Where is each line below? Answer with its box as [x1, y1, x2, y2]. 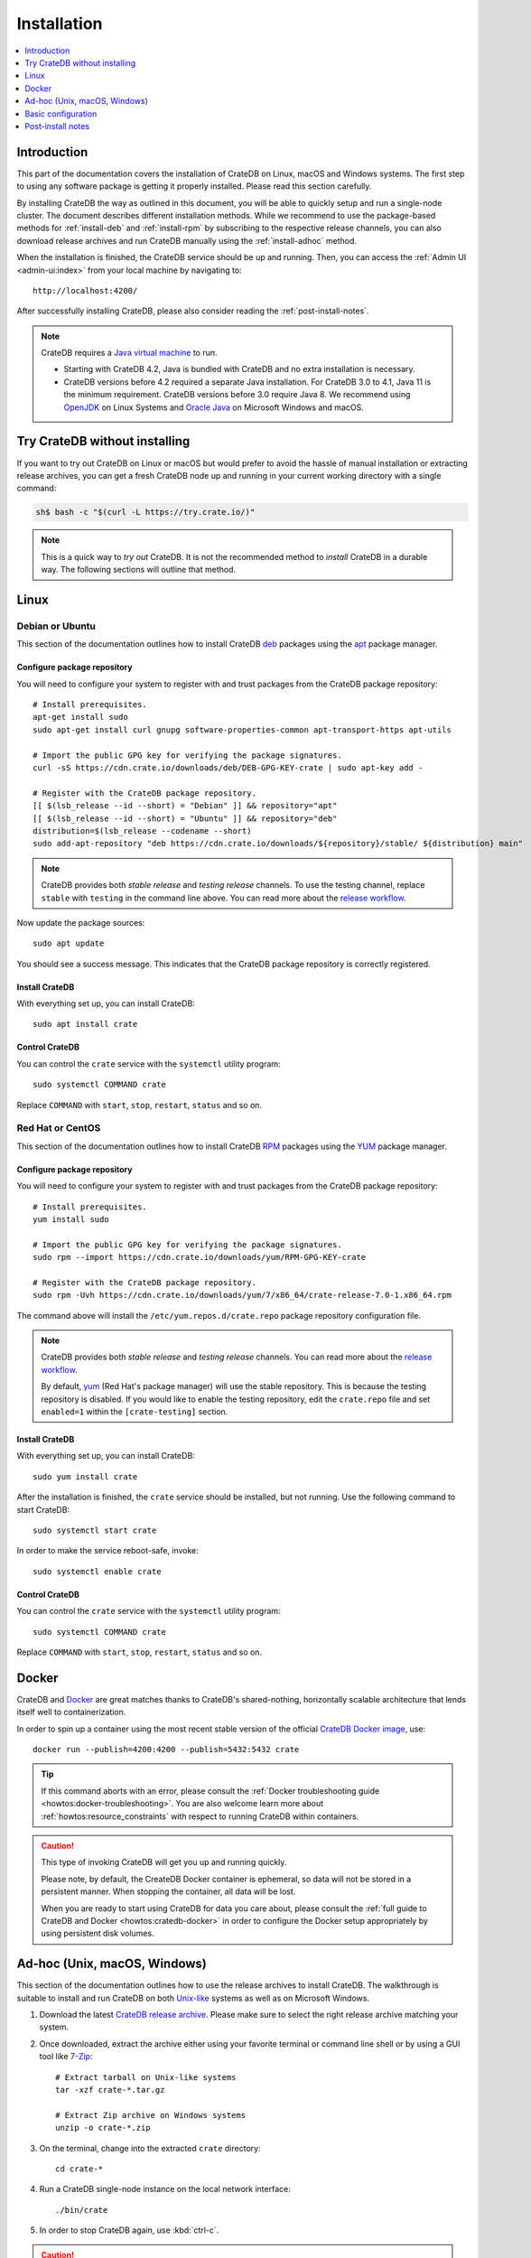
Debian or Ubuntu [16, 620, 97, 632]
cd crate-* [55, 2163, 104, 2174]
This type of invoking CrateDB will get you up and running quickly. [41, 1857, 287, 1868]
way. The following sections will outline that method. [41, 564, 237, 575]
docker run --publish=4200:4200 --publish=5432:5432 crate [33, 1744, 300, 1754]
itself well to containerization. [16, 1707, 126, 1718]
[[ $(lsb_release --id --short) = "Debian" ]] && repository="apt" [33, 800, 338, 811]
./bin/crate [55, 2205, 108, 2215]
